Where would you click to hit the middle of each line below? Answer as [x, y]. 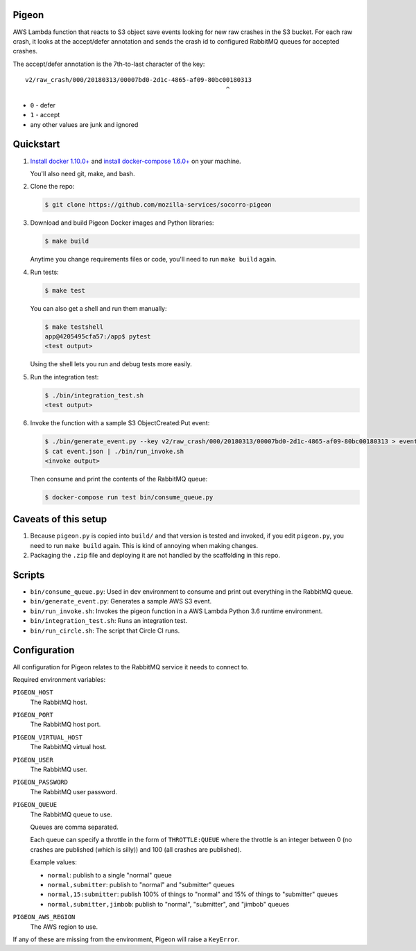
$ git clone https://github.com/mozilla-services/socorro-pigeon [158, 205]
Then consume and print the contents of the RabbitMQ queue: [119, 479]
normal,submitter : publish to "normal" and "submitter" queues [141, 884]
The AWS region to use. [64, 927]
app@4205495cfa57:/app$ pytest [98, 336]
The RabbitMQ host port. [66, 724]
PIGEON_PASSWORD [41, 782]
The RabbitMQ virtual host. [69, 747]
